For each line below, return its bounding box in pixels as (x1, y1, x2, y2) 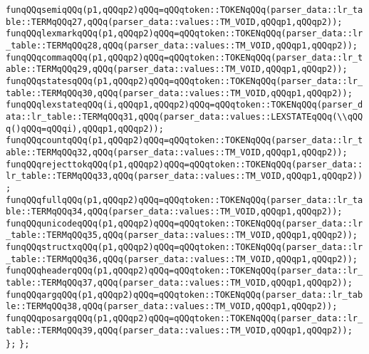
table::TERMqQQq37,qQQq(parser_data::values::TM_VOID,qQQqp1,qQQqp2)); (6, 278, 353, 288)
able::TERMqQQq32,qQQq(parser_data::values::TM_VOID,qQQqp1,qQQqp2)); (6, 147, 348, 157)
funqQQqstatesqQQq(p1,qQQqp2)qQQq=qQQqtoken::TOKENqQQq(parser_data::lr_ (6, 76, 363, 86)
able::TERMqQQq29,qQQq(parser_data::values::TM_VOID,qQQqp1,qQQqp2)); (6, 64, 348, 75)
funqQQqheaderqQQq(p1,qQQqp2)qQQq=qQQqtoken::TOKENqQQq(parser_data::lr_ (6, 266, 363, 276)
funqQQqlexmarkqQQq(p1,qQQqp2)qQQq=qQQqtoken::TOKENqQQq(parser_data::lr (6, 28, 363, 39)
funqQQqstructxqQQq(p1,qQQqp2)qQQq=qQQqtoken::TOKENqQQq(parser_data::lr (6, 242, 363, 253)
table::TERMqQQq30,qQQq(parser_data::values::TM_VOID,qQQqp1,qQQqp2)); (6, 88, 353, 98)
